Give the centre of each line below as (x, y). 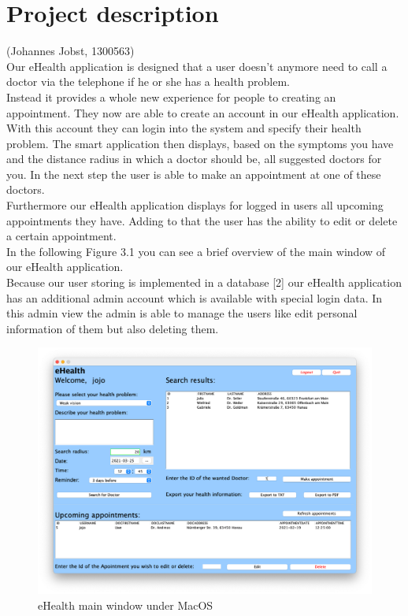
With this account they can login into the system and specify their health (184, 128)
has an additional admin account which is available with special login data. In (195, 297)
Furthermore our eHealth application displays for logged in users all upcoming (195, 205)
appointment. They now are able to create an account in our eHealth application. (203, 112)
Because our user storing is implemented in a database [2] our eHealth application (204, 282)
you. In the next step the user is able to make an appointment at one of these (194, 174)
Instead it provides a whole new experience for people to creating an (171, 96)
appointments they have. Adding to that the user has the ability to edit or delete (202, 220)
